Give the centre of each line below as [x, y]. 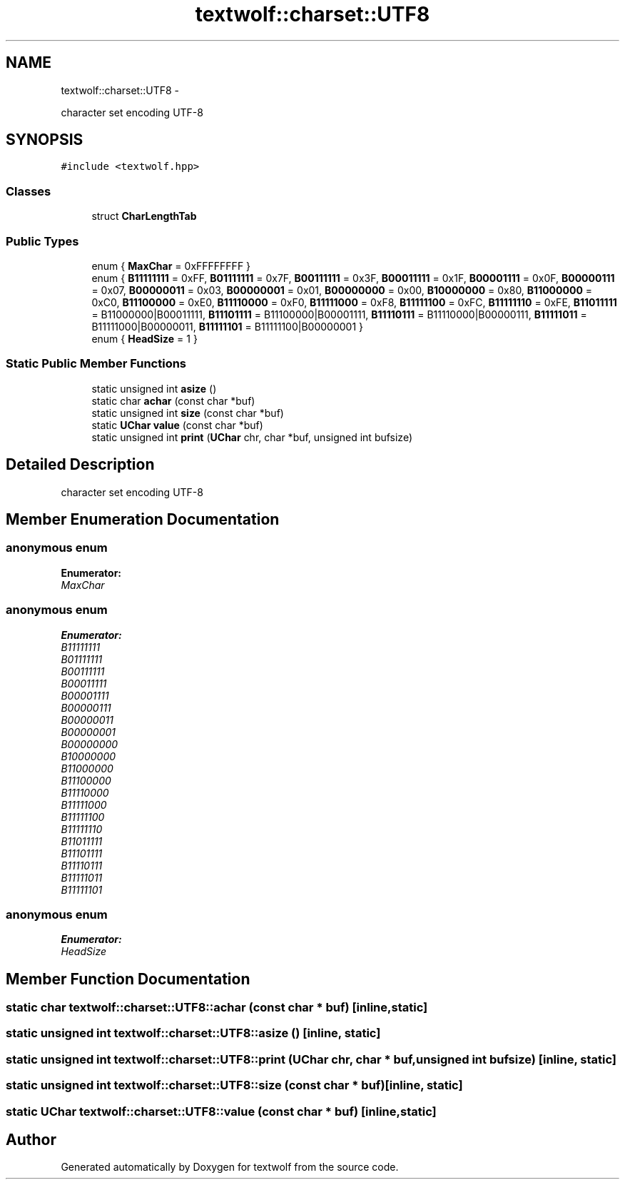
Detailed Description [80, 465]
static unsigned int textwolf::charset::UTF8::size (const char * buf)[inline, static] [234, 1085]
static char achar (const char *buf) [173, 400]
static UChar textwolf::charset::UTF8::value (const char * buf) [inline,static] [221, 1111]
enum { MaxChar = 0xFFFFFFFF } [171, 266]
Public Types [42, 241]
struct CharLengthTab [144, 216]
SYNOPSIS [45, 140]
